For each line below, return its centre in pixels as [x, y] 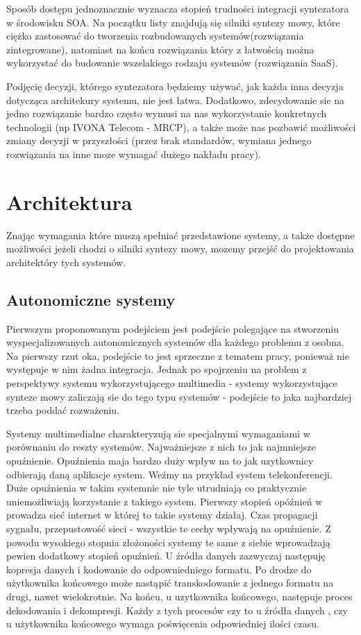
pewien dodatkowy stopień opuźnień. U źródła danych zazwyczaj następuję [166, 556]
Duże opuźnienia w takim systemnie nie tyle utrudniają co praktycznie [157, 488]
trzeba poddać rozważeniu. [63, 410]
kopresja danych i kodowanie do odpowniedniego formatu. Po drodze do [159, 569]
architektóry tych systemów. [66, 262]
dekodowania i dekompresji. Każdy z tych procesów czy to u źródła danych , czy [177, 610]
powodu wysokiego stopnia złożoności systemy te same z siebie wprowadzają [168, 542]
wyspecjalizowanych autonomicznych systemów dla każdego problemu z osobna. [175, 342]
